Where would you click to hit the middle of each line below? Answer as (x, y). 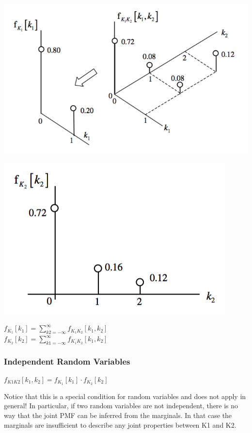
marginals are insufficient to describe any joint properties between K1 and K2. (120, 425)
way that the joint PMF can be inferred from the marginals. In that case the (118, 415)
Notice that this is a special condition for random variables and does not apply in (125, 396)
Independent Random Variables (67, 361)
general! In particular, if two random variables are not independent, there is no (121, 406)
